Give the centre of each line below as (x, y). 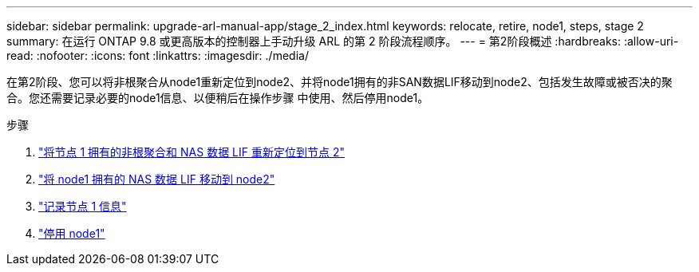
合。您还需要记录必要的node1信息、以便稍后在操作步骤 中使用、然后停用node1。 (218, 98)
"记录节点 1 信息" (83, 206)
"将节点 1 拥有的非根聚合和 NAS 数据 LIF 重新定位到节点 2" (192, 152)
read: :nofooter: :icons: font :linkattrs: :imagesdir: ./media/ (158, 55)
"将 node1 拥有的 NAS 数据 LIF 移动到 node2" (157, 179)
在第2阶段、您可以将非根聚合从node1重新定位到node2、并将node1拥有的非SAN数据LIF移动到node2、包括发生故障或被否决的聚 (340, 82)
